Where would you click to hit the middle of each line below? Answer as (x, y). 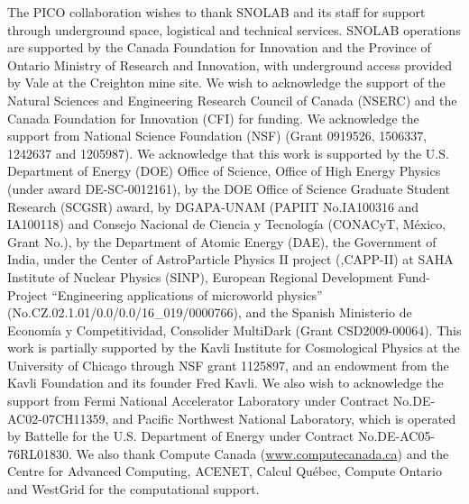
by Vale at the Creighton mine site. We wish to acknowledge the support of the (226, 82)
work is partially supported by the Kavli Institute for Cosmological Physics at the (234, 348)
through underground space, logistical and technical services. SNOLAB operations (234, 29)
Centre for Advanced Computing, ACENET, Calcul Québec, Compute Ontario (225, 471)
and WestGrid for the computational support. (133, 489)
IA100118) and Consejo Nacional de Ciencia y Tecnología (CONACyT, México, (227, 224)
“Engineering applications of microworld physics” (187, 294)
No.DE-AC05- (396, 436)
